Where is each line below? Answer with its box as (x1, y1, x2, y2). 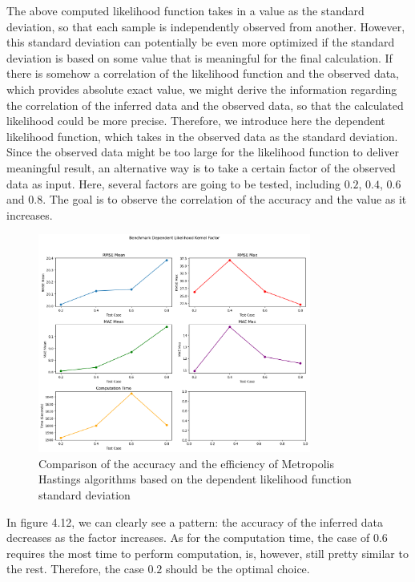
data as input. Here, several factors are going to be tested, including (6, 175, 340, 192)
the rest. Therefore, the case (6, 560, 144, 577)
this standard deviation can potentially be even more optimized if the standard (6, 34, 395, 51)
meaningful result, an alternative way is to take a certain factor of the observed (6, 159, 396, 176)
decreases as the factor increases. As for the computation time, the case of (6, 529, 370, 546)
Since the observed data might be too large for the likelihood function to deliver (6, 143, 399, 160)
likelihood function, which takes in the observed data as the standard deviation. (6, 127, 398, 144)
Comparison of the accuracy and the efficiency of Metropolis (38, 455, 334, 471)
